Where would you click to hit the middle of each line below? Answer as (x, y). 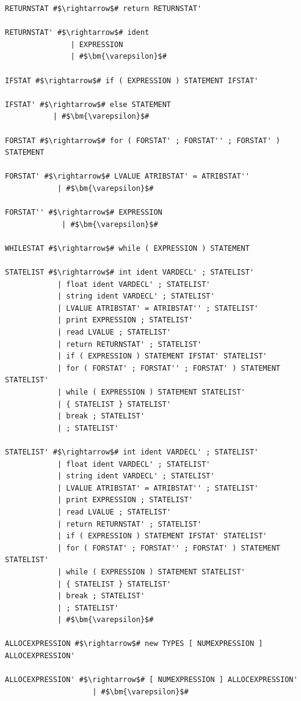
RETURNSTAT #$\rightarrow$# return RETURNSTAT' (103, 9)
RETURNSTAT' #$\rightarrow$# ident (77, 33)
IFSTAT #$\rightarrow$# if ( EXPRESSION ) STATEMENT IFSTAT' (132, 80)
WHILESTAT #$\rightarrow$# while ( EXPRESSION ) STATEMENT (127, 248)
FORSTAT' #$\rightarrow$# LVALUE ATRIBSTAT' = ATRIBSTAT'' (127, 176)
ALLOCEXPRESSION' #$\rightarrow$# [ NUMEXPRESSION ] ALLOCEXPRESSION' (151, 680)
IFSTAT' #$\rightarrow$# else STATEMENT (88, 104)
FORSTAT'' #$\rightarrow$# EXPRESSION (84, 213)
